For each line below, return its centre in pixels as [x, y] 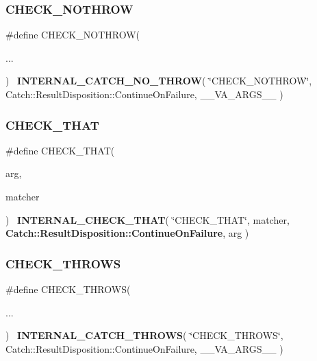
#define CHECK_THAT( [60, 150]
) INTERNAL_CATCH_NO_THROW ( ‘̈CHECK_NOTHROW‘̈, [159, 81]
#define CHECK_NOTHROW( [73, 35]
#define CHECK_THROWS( [68, 289]
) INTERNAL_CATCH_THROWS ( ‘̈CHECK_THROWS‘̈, [144, 335]
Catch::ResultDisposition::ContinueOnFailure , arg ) [127, 233]
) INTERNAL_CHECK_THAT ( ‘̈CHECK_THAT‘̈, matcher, [148, 219]
